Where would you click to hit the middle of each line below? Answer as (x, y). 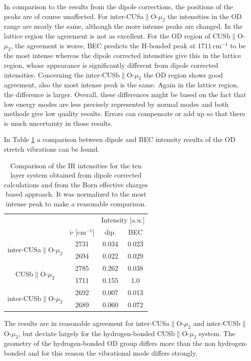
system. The (217, 333)
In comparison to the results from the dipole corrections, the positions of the (119, 6)
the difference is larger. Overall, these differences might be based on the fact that (125, 94)
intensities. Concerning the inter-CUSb (62, 74)
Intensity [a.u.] (123, 219)
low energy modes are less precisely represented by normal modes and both (116, 104)
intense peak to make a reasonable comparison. (76, 203)
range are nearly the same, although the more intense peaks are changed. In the (123, 26)
